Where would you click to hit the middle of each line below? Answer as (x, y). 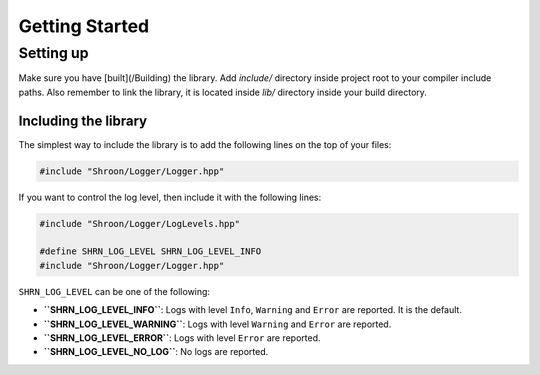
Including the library (83, 120)
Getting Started (84, 26)
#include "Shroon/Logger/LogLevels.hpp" (139, 223)
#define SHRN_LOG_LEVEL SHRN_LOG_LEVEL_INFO (150, 251)
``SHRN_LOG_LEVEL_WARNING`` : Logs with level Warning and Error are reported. (217, 324)
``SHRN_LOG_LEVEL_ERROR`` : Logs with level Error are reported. (182, 337)
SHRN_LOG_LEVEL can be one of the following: (114, 291)
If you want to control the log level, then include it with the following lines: (170, 197)
